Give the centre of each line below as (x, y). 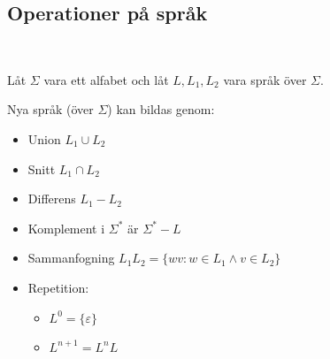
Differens (52, 199)
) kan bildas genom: (161, 109)
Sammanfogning (71, 258)
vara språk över (265, 79)
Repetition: (58, 287)
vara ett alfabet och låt (106, 79)
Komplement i (66, 228)
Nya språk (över (50, 109)
